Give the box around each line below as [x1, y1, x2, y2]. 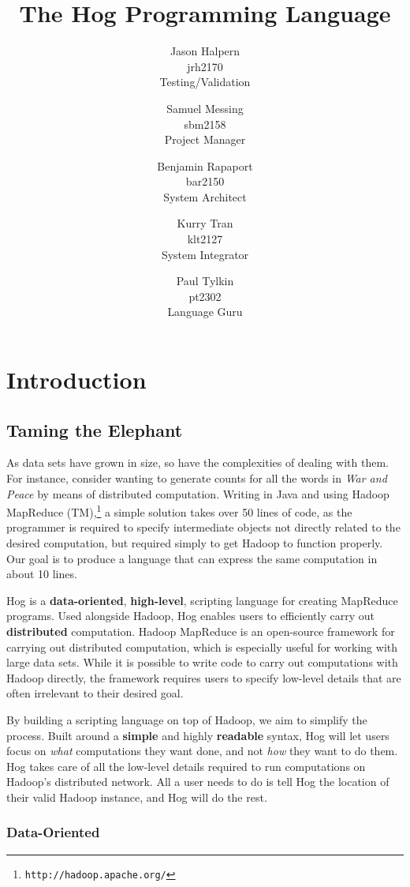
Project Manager [164, 131, 246, 148]
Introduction [6, 363, 147, 396]
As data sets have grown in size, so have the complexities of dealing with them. [6, 454, 389, 471]
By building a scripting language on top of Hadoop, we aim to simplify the [6, 711, 367, 727]
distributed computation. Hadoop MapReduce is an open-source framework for [6, 623, 395, 640]
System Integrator [161, 246, 249, 262]
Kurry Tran [177, 215, 233, 231]
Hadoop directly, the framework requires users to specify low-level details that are [6, 669, 401, 686]
